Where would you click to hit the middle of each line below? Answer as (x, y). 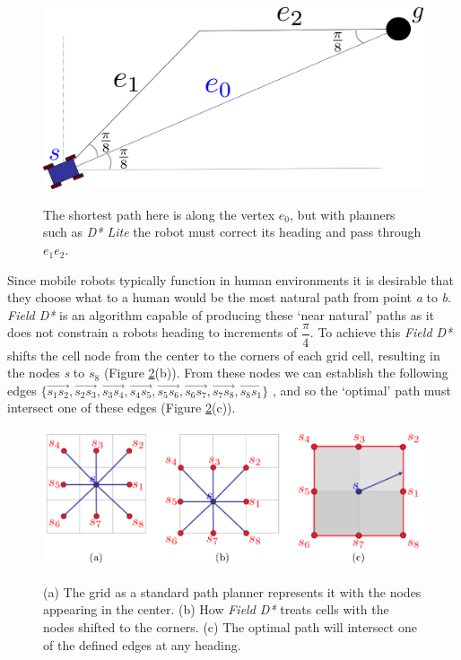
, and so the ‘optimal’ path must (361, 390)
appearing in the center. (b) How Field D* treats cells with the (216, 609)
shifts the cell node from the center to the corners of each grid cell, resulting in (224, 355)
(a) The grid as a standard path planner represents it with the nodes (232, 591)
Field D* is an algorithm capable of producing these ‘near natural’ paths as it (221, 314)
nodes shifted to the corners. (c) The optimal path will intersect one (230, 626)
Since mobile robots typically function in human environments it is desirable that (230, 279)
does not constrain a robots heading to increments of (152, 332)
